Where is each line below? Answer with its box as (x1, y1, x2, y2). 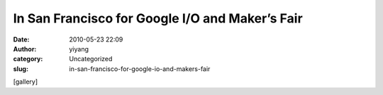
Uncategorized (69, 55, 113, 63)
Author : (13, 44, 37, 53)
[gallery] (13, 77, 38, 86)
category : (13, 55, 43, 63)
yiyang (69, 44, 89, 53)
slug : (13, 64, 28, 73)
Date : (13, 35, 30, 44)
